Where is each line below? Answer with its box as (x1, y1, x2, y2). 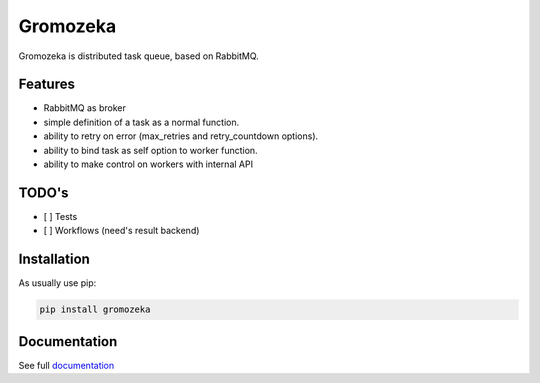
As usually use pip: (18, 277, 97, 289)
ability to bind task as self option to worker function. (43, 144, 259, 156)
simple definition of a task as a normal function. (43, 116, 240, 128)
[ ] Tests (43, 210, 78, 222)
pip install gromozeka (39, 304, 151, 315)
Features (18, 76, 75, 93)
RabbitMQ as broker (43, 102, 127, 114)
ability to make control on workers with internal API (43, 158, 254, 170)
